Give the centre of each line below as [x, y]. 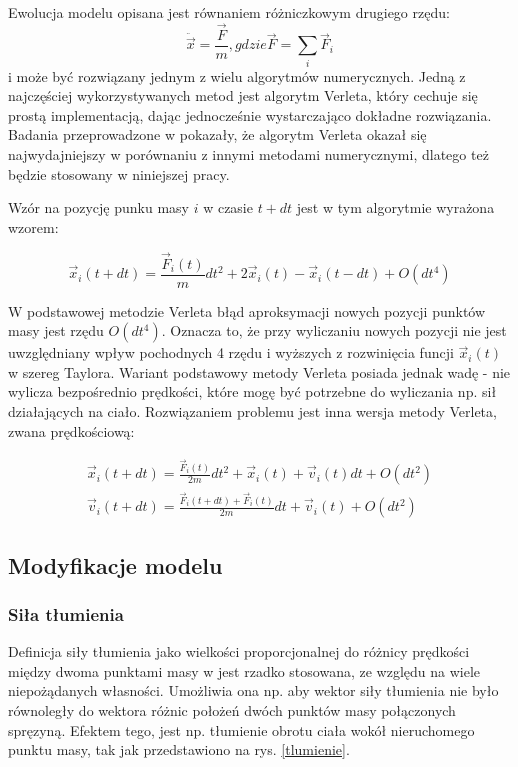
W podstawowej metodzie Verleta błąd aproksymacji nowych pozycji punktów [247, 310]
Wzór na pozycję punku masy [98, 207]
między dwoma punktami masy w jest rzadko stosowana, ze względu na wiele [244, 670]
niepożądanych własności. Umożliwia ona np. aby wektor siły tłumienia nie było [253, 690]
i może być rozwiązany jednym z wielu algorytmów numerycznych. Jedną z [237, 75]
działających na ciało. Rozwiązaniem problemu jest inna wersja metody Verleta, [252, 411]
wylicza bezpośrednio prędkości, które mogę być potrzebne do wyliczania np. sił [252, 391]
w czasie [228, 207]
